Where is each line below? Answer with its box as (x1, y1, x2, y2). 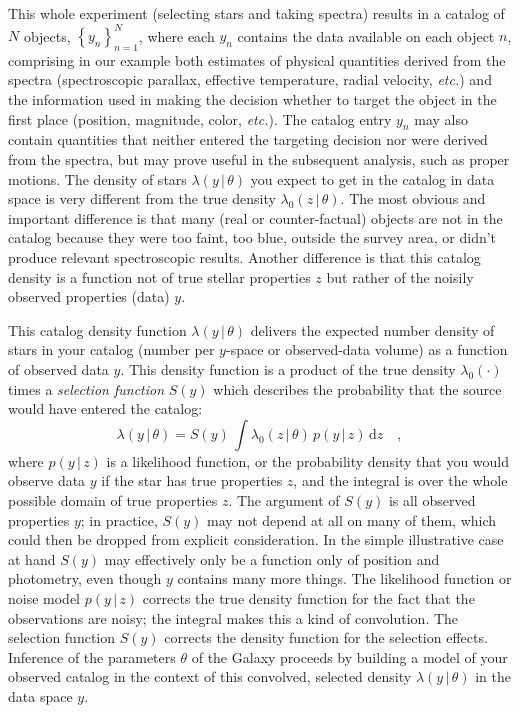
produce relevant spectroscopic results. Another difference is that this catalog (8, 247, 481, 268)
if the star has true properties (101, 470, 283, 491)
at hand (8, 548, 56, 569)
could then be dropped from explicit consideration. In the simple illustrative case (8, 529, 504, 550)
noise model (8, 587, 81, 608)
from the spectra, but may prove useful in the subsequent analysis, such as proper (8, 149, 510, 170)
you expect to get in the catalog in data (250, 168, 495, 189)
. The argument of (228, 489, 340, 510)
